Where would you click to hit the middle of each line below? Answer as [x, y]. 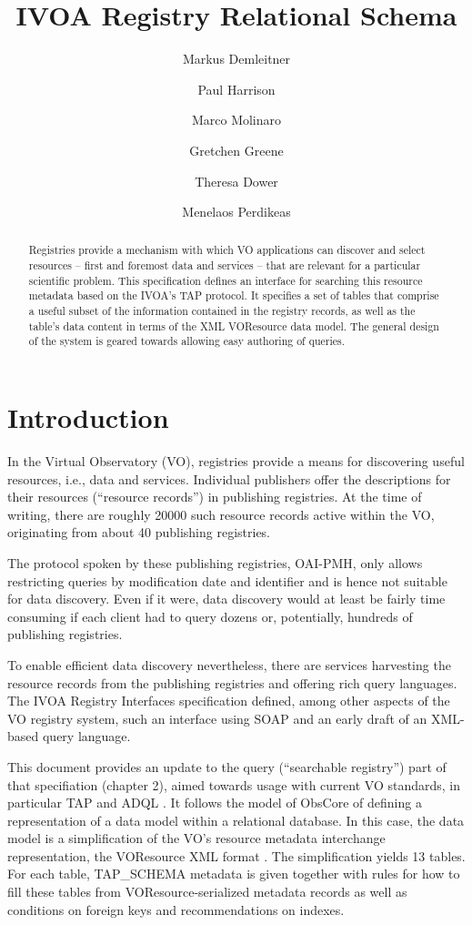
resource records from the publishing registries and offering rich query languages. [232, 682]
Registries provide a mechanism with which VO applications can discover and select [227, 250]
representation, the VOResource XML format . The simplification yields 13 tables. [236, 855]
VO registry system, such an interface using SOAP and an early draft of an [217, 718]
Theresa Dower [236, 181]
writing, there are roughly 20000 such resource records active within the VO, [221, 514]
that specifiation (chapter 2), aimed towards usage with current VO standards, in [234, 784]
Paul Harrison [236, 89]
